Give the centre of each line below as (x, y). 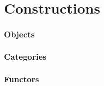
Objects (19, 34)
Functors (22, 78)
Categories (25, 57)
